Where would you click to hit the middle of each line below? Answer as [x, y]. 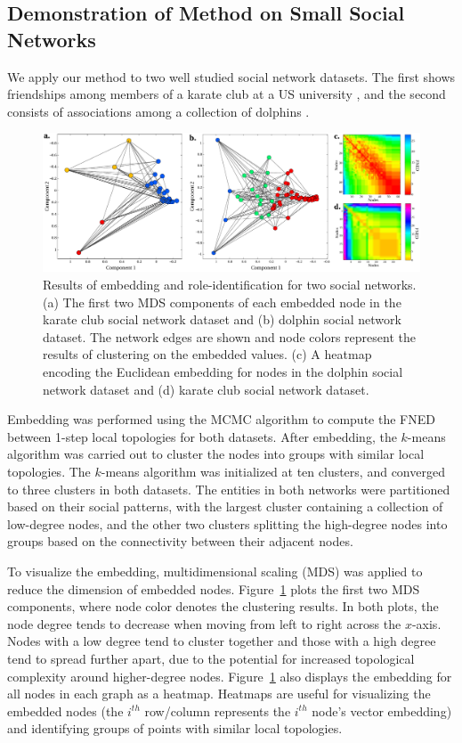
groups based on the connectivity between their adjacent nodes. [180, 541]
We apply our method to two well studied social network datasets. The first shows [231, 76]
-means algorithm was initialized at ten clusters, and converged [273, 471]
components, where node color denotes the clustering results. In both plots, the [223, 606]
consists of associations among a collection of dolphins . [158, 111]
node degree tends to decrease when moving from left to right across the [204, 623]
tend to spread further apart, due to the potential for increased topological [211, 658]
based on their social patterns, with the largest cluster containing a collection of [225, 506]
